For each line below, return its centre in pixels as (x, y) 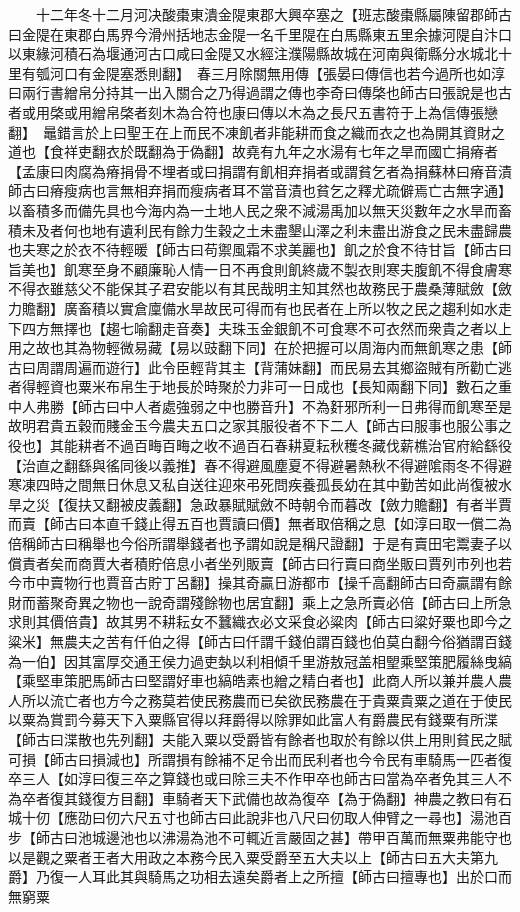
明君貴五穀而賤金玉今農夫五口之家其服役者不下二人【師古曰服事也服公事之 (266, 425)
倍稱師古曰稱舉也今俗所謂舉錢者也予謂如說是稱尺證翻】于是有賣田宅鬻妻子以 (260, 543)
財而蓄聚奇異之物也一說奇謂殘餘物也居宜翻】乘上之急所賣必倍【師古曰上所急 (260, 601)
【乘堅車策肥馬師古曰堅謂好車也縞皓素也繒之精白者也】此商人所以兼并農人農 (260, 680)
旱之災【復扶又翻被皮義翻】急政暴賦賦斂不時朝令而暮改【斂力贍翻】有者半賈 (260, 503)
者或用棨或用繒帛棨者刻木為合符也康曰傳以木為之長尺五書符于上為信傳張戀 (253, 111)
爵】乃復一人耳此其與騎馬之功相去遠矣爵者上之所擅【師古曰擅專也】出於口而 (260, 876)
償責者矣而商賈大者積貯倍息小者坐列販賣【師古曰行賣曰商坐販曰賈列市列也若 (260, 562)
